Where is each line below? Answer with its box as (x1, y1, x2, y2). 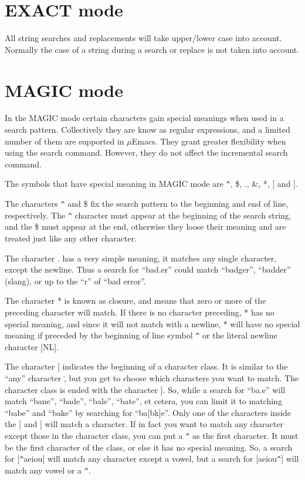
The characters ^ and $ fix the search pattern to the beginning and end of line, (5, 197, 289, 210)
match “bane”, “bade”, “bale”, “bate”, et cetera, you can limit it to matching (5, 395, 282, 407)
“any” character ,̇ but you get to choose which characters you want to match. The (5, 371, 299, 384)
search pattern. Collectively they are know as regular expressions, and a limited (5, 123, 290, 136)
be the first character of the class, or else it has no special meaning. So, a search (5, 441, 293, 453)
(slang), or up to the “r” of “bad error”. (5, 274, 146, 287)
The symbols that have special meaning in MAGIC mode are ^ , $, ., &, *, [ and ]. (5, 177, 298, 190)
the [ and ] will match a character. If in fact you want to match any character (5, 418, 283, 430)
